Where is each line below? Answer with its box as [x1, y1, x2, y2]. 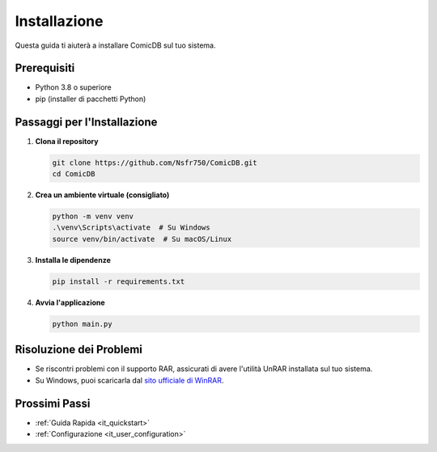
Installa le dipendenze [35, 255, 111, 264]
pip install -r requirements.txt [52, 277, 185, 286]
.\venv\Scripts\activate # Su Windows [52, 223, 210, 232]
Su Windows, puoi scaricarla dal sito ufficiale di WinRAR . [35, 375, 224, 385]
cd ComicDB [52, 170, 95, 179]
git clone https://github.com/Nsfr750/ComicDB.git [52, 158, 258, 167]
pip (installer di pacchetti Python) [35, 94, 146, 103]
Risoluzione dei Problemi [15, 343, 143, 357]
